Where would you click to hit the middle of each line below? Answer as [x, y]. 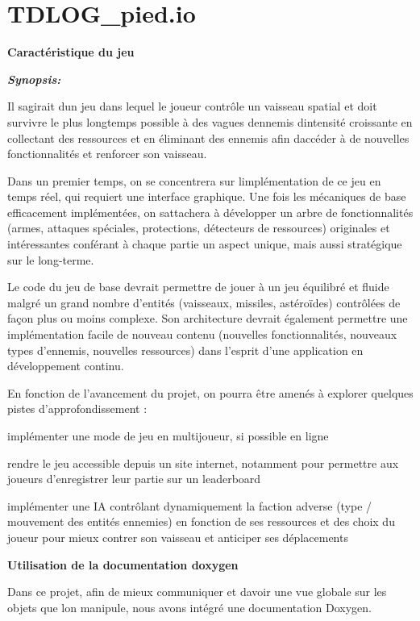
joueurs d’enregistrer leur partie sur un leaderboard [134, 479]
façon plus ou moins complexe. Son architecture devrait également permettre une [208, 318]
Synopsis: [34, 79]
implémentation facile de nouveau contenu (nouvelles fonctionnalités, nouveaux [202, 334]
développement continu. [66, 366]
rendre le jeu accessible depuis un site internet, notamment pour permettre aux [203, 463]
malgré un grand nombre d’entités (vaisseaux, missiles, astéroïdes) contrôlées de [204, 302]
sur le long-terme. [51, 259]
